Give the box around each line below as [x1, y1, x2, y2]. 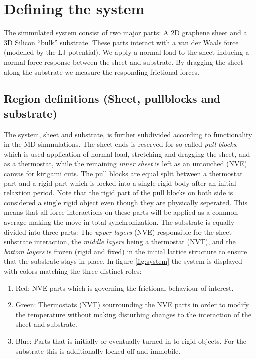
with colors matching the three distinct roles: [4, 266, 142, 276]
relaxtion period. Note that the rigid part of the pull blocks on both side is [4, 187, 233, 198]
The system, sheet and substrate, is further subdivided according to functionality [4, 129, 252, 139]
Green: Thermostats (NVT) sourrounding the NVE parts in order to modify [15, 299, 249, 310]
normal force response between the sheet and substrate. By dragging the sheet [4, 56, 243, 67]
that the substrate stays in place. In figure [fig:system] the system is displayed [4, 256, 242, 266]
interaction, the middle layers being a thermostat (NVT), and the [34, 236, 236, 247]
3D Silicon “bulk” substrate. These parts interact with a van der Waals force [4, 37, 239, 47]
